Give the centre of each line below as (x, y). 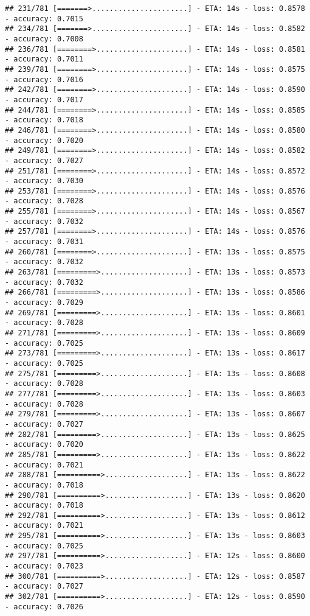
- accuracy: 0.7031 (44, 242)
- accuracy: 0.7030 (44, 181)
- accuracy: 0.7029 (44, 303)
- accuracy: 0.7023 (44, 566)
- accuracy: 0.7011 (44, 59)
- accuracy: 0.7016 (44, 79)
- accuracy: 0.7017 (44, 100)
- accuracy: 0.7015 (44, 19)
